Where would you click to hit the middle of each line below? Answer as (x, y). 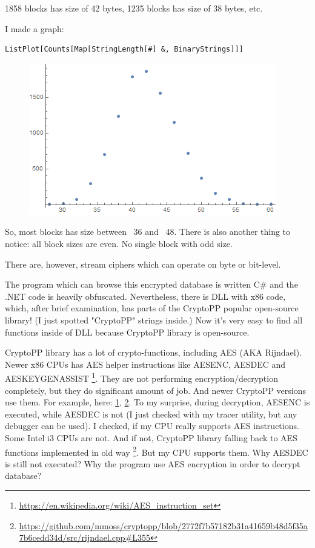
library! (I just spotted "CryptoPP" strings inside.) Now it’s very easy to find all (154, 320)
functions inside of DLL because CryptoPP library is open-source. (127, 332)
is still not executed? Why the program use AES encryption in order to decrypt (153, 463)
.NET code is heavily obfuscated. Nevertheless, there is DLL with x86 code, (145, 296)
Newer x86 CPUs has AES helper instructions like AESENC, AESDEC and (145, 364)
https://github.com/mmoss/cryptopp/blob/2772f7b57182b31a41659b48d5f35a (163, 525)
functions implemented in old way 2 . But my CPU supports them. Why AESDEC (157, 451)
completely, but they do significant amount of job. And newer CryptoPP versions (155, 390)
